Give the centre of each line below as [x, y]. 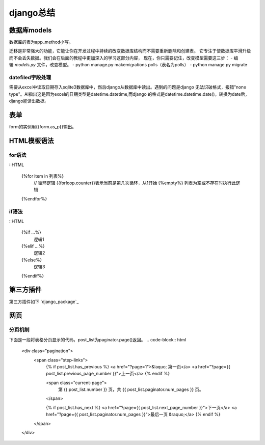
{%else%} [32, 260]
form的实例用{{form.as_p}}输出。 [43, 127]
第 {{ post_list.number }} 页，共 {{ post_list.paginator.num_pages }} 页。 [131, 389]
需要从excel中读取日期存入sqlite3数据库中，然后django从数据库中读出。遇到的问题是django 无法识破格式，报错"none [128, 87]
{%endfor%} [34, 198]
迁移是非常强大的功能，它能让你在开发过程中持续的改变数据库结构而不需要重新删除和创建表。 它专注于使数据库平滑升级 [130, 51]
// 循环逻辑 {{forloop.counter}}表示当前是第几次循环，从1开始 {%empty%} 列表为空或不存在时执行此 [135, 183]
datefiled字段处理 [30, 77]
